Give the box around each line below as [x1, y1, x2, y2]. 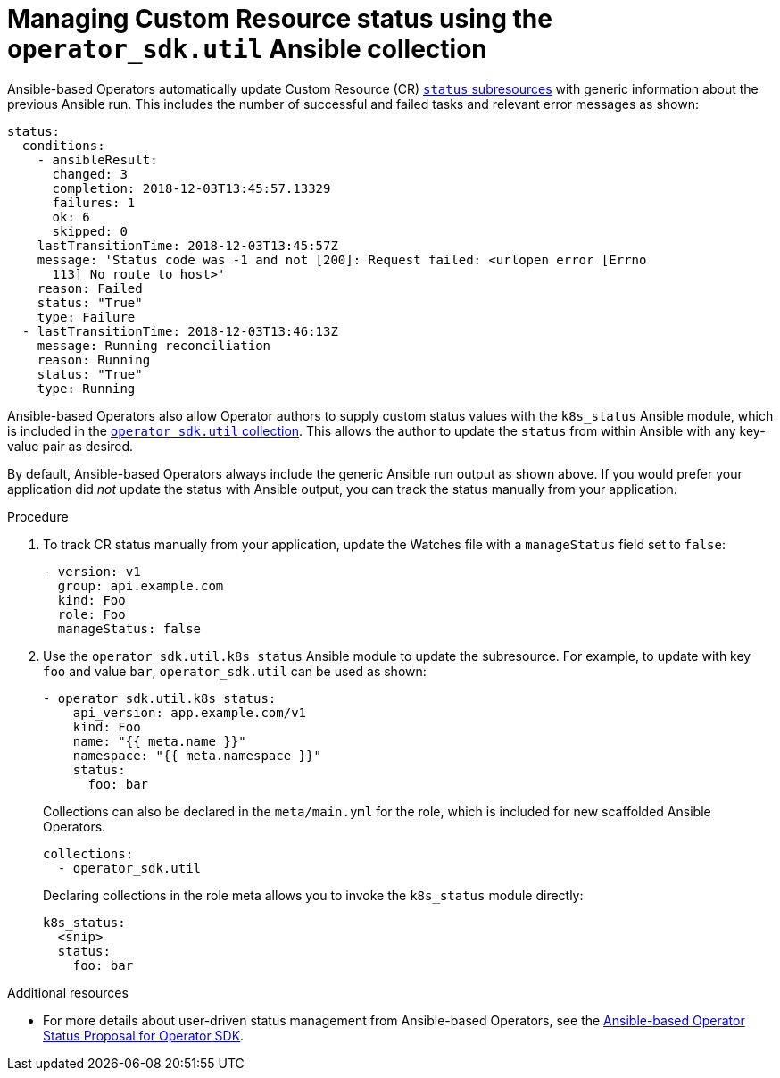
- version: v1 [43, 564, 141, 579]
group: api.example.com [57, 578, 224, 593]
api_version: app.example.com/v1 [72, 705, 307, 720]
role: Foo [57, 606, 126, 622]
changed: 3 [52, 166, 128, 181]
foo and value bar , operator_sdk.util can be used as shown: [43, 663, 427, 679]
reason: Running [37, 352, 151, 367]
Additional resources [7, 984, 129, 1000]
